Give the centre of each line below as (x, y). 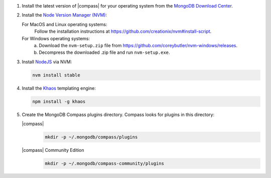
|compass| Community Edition (53, 150)
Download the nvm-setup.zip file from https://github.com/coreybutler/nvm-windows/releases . (138, 45)
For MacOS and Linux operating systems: (64, 24)
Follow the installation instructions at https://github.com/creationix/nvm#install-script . (123, 31)
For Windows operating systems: (56, 38)
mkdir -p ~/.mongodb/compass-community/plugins (104, 164)
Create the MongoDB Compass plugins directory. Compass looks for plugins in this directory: (118, 114)
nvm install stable (56, 75)
